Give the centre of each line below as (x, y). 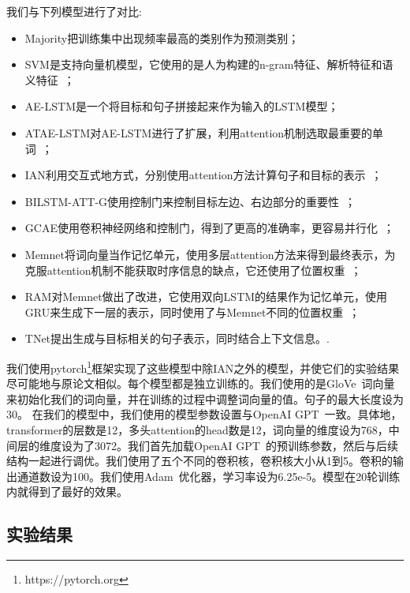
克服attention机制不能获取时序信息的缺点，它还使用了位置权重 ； (193, 270)
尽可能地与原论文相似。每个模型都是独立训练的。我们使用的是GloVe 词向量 (201, 383)
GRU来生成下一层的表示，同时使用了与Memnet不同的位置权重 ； (192, 312)
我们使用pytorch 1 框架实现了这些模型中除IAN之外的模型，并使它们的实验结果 (203, 366)
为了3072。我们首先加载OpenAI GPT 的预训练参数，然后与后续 (235, 445)
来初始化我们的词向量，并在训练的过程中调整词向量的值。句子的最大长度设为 (205, 398)
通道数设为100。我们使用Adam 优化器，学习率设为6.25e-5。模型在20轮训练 (209, 476)
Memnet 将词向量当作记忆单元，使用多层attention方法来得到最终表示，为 (210, 254)
